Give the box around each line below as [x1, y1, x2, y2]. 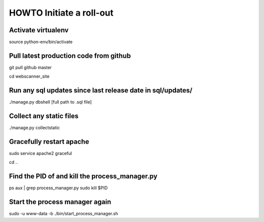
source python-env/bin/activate [9, 39, 73, 45]
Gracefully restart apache [9, 137, 89, 146]
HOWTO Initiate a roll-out [9, 7, 114, 18]
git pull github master [9, 64, 52, 70]
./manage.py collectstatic [9, 125, 60, 131]
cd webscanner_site [9, 73, 50, 79]
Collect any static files [9, 112, 79, 120]
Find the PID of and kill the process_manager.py [9, 172, 157, 180]
